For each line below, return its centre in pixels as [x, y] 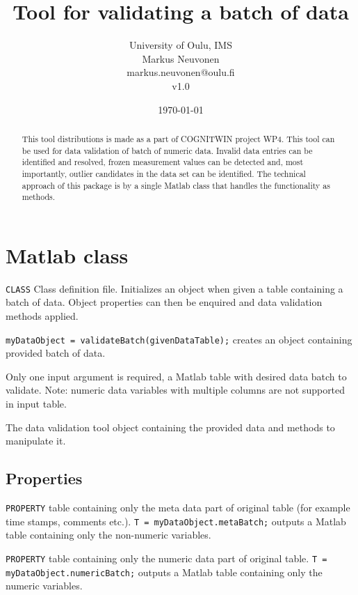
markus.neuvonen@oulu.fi [181, 72]
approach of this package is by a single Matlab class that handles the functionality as [176, 185]
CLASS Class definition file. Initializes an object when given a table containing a [174, 288]
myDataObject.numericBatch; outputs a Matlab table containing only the [164, 572]
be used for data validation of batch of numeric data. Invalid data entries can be [167, 150]
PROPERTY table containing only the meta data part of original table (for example [178, 508]
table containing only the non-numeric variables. [108, 535]
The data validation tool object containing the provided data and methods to [170, 427]
